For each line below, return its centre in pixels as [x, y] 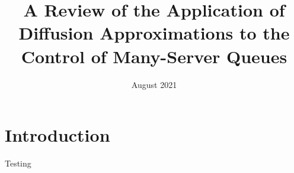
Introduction [57, 135]
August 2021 [154, 84]
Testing [18, 163]
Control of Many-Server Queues [154, 56]
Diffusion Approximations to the [154, 33]
